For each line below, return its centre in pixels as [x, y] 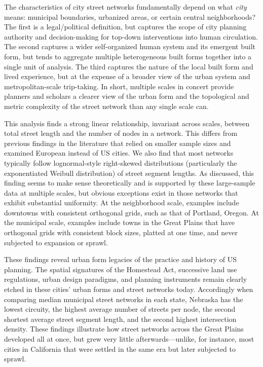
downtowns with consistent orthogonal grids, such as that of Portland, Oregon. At [131, 212]
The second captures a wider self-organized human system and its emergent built [130, 46]
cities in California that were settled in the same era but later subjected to [120, 348]
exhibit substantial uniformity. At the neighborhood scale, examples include [122, 203]
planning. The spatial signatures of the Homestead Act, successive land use [121, 269]
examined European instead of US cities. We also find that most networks [119, 153]
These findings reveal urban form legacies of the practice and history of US [121, 259]
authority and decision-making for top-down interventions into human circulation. [131, 36]
